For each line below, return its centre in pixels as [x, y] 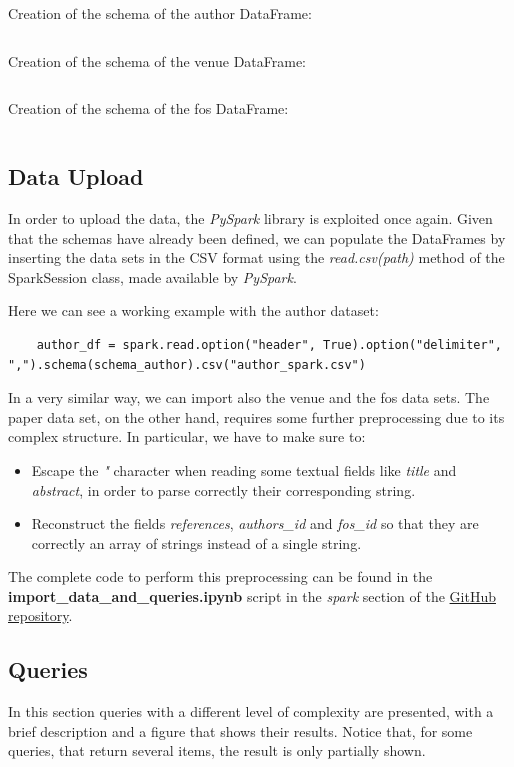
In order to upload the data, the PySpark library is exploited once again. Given [250, 217]
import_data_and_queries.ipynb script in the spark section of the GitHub [252, 595]
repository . [40, 615]
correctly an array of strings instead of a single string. [196, 542]
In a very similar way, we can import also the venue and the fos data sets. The [249, 397]
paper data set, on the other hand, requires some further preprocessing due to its [256, 416]
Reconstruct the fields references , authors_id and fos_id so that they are [255, 523]
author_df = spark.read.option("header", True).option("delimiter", [269, 344]
